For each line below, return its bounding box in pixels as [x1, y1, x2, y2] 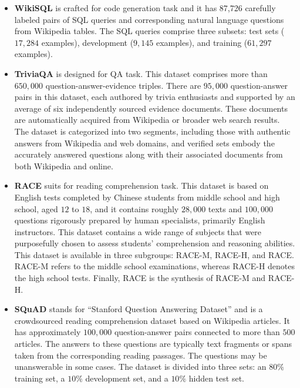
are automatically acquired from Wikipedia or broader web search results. [14, 113, 280, 126]
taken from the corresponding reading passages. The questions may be [14, 349, 267, 361]
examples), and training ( [156, 36, 248, 48]
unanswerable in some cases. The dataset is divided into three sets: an [14, 360, 267, 373]
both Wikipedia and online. [14, 159, 113, 172]
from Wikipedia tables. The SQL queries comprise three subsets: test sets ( [14, 25, 285, 37]
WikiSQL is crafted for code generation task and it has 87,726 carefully [14, 2, 276, 14]
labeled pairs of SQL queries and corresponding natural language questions [14, 13, 284, 25]
